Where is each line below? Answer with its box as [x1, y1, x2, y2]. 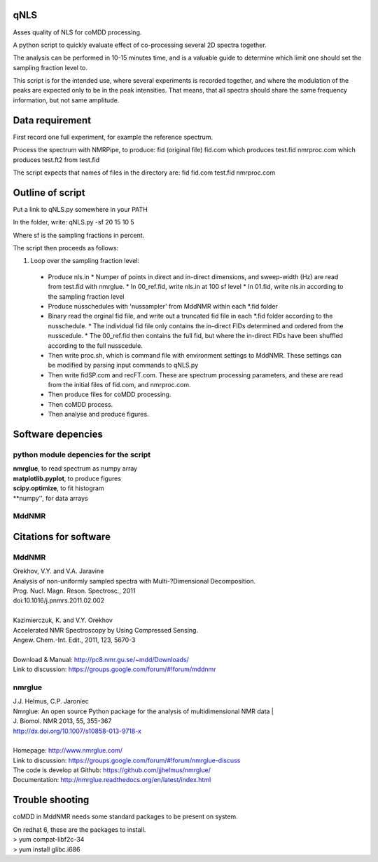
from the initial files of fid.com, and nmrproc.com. [48, 381, 192, 389]
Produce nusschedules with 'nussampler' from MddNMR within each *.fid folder [48, 302, 278, 310]
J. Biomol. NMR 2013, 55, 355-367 [13, 717, 112, 725]
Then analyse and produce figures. [48, 410, 150, 419]
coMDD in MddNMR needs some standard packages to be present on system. [13, 812, 238, 821]
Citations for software [13, 530, 111, 543]
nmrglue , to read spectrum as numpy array [13, 464, 138, 473]
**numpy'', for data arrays [13, 494, 89, 502]
